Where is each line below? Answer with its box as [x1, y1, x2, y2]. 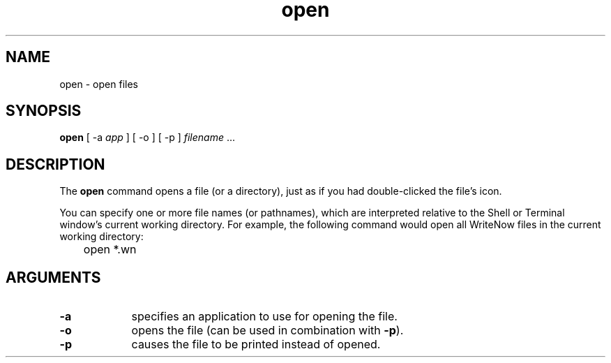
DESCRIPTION [6, 155, 105, 173]
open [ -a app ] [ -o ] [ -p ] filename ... [59, 131, 236, 144]
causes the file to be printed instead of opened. [131, 337, 381, 352]
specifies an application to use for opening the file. [131, 309, 398, 324]
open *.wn [83, 242, 137, 257]
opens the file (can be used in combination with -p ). [131, 323, 404, 338]
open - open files [59, 77, 138, 90]
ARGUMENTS [6, 268, 101, 286]
